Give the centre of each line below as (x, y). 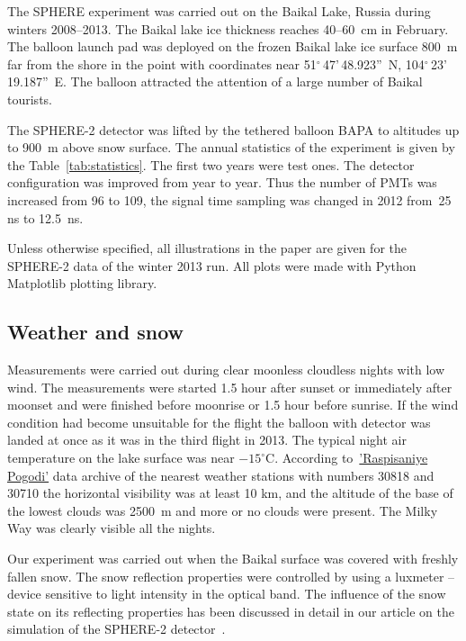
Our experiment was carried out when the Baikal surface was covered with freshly (233, 559)
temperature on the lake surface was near (121, 458)
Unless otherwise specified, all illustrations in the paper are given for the (207, 248)
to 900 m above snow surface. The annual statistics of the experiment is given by (231, 147)
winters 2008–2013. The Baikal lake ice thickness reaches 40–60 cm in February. (228, 28)
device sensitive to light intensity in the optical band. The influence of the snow (227, 594)
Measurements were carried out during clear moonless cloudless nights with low (226, 370)
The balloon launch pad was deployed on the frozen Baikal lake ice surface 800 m (233, 46)
